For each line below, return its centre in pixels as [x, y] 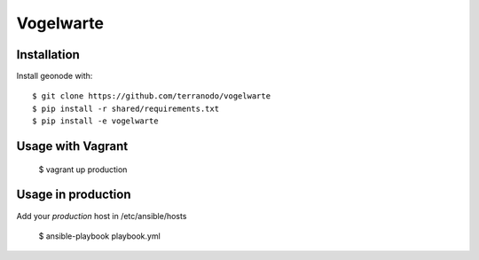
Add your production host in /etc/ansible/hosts [102, 216]
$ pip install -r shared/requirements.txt [126, 108]
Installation [48, 55]
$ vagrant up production [83, 169]
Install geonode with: [55, 76]
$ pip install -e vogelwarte [95, 121]
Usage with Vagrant [72, 146]
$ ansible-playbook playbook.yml [100, 236]
